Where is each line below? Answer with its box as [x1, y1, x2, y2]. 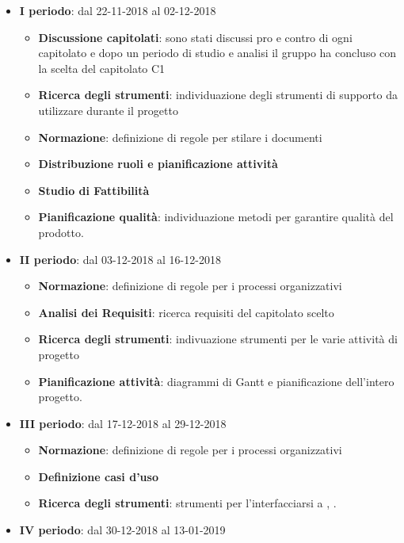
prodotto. [38, 224, 84, 240]
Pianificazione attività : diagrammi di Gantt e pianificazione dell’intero [38, 373, 394, 389]
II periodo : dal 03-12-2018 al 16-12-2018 [19, 250, 221, 267]
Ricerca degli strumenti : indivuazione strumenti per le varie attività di [38, 331, 398, 347]
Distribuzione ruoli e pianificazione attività [38, 155, 278, 172]
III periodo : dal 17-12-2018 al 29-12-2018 [19, 415, 227, 431]
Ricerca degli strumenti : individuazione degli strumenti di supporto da [38, 86, 398, 103]
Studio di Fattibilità [38, 182, 150, 198]
